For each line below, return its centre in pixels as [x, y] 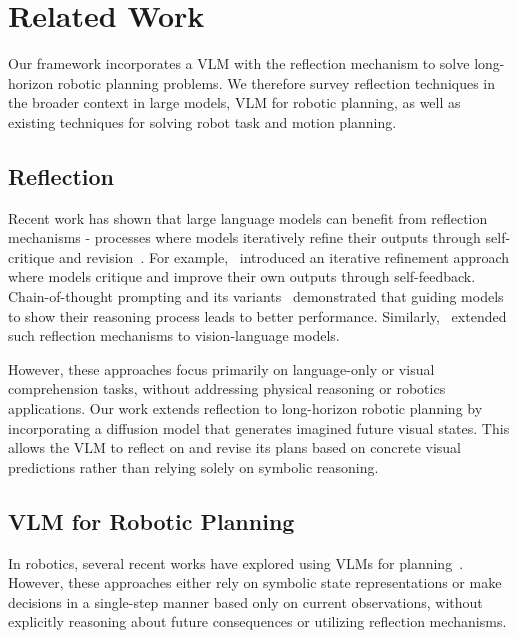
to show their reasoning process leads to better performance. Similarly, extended [257, 315]
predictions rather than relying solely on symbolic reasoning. [193, 466]
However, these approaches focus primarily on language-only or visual [221, 368]
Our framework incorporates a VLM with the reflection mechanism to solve [239, 63]
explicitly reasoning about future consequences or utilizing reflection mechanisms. [257, 621]
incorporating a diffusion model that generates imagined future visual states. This [259, 427]
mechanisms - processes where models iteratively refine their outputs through [244, 237]
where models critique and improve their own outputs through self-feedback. [242, 276]
